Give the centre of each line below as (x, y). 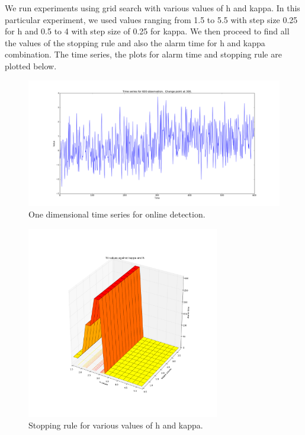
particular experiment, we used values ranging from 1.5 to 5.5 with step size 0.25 (151, 19)
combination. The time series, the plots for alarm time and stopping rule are (143, 54)
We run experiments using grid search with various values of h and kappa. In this (152, 8)
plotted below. (31, 65)
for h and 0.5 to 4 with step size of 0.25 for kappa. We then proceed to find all (147, 31)
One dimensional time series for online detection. (117, 214)
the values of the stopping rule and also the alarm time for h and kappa (135, 42)
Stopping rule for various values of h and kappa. (116, 425)
